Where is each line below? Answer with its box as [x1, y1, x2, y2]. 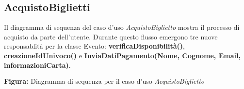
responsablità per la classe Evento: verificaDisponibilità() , [4, 41, 185, 51]
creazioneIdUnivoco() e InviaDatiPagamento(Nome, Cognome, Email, [4, 50, 241, 60]
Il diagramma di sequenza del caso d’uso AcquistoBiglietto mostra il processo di [4, 22, 240, 32]
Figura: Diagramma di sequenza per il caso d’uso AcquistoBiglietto [4, 76, 204, 86]
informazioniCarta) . [4, 60, 71, 70]
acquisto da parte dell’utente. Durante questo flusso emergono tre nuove [4, 31, 218, 41]
